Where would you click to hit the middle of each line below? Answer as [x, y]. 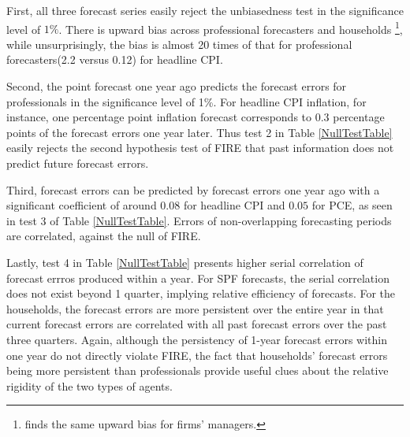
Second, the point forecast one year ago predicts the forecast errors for [177, 86]
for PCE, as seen [352, 205]
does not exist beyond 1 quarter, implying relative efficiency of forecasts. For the [201, 293]
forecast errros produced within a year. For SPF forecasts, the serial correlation [198, 278]
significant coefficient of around [82, 205]
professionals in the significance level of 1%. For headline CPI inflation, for [186, 101]
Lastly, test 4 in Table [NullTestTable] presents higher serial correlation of [185, 262]
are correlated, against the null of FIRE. [104, 236]
